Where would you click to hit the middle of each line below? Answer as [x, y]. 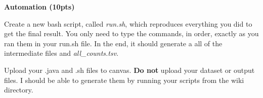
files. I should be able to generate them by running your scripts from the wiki [124, 80]
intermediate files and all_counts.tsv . [61, 53]
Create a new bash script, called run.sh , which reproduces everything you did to [128, 23]
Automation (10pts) [39, 7]
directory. [19, 90]
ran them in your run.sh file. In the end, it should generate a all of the [113, 43]
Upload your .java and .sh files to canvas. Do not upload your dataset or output [129, 70]
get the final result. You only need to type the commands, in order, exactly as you [131, 33]
